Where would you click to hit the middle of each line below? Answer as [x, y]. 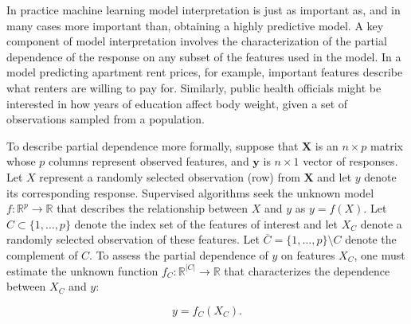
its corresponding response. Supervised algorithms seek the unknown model [190, 192]
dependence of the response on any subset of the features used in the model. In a [204, 56]
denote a [381, 223]
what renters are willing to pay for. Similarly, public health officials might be [194, 87]
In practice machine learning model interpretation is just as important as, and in [204, 10]
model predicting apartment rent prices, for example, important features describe [205, 72]
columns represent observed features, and [149, 161]
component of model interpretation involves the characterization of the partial [197, 41]
